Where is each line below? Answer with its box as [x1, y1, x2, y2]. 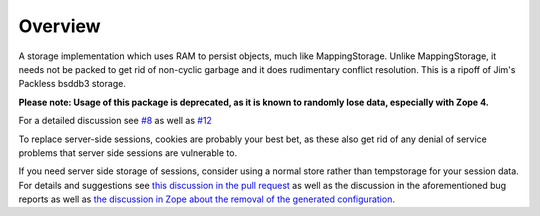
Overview [18, 15, 101, 37]
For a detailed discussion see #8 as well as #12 [18, 115, 212, 127]
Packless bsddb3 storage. [18, 78, 127, 90]
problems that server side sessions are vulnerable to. [18, 146, 238, 159]
